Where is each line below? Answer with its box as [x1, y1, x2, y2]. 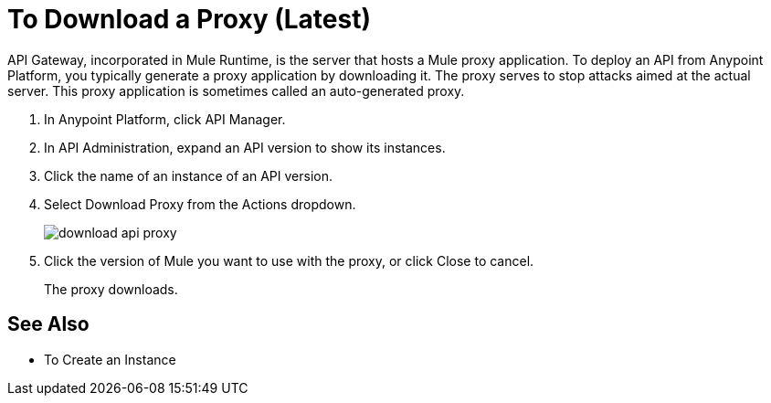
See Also [7, 313, 90, 336]
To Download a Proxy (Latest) [7, 4, 372, 35]
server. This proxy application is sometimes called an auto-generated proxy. [7, 82, 465, 99]
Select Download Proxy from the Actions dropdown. [44, 196, 356, 212]
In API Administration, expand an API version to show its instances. [44, 139, 446, 155]
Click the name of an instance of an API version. [44, 167, 333, 184]
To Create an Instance [44, 351, 176, 367]
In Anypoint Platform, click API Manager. [44, 111, 286, 127]
